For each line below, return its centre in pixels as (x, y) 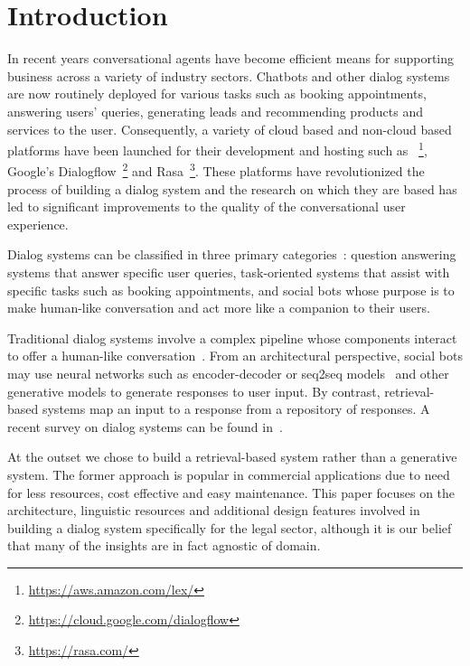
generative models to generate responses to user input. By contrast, (194, 391)
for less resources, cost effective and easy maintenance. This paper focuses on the (231, 492)
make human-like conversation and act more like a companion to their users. (219, 308)
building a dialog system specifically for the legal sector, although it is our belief (230, 527)
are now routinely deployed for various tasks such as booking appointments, (217, 94)
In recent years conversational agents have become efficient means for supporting (231, 58)
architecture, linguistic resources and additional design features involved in (214, 510)
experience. (38, 224)
